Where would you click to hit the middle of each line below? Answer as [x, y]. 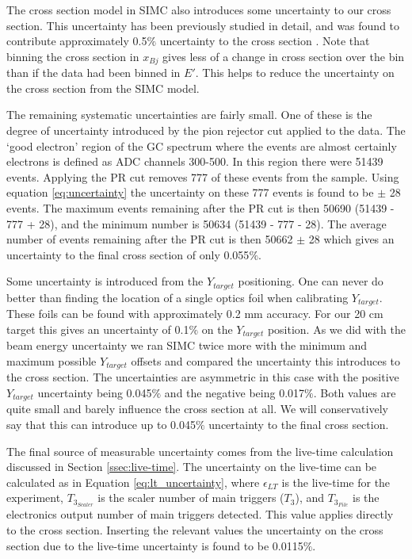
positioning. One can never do [311, 281]
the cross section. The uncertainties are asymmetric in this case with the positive [203, 377]
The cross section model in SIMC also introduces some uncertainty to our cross [199, 10]
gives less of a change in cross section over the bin [284, 56]
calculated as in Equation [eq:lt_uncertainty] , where [133, 482]
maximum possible [51, 360]
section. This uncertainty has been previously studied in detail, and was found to [203, 25]
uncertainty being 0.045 [95, 392]
